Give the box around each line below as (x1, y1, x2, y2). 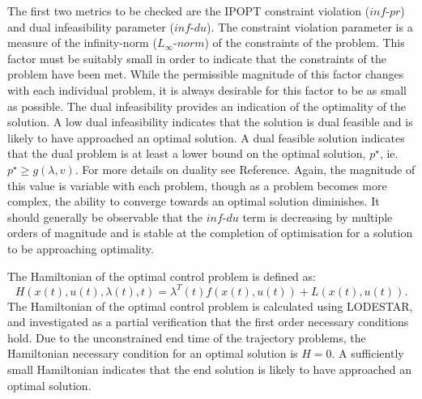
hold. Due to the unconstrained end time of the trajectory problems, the (7, 329, 366, 346)
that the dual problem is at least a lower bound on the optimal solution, (7, 145, 366, 162)
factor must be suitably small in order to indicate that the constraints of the (7, 49, 386, 66)
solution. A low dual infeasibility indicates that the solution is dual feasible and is (7, 113, 413, 130)
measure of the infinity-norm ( (7, 34, 157, 51)
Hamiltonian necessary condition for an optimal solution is (7, 345, 298, 362)
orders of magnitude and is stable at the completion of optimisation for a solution (7, 224, 413, 241)
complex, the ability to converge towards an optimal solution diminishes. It (7, 193, 380, 210)
